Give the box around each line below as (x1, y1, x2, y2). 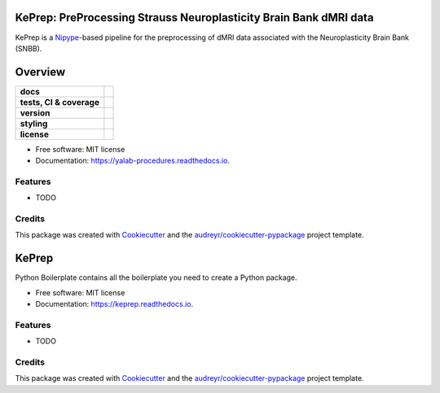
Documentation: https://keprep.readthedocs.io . (35, 299, 194, 309)
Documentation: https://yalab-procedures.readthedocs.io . (35, 155, 230, 166)
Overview (15, 65, 66, 79)
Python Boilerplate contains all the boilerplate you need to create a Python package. (15, 273, 297, 282)
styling (20, 118, 48, 129)
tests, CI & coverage (20, 96, 99, 107)
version (20, 107, 51, 118)
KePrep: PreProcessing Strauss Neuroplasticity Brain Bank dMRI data (15, 11, 374, 24)
